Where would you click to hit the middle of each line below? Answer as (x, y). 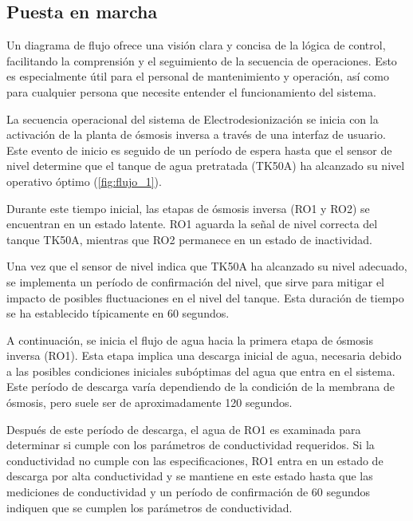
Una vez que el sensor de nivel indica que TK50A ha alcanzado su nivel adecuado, (207, 266)
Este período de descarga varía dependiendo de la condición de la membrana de (201, 387)
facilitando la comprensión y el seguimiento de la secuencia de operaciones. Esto (202, 60)
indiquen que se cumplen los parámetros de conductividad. (149, 507)
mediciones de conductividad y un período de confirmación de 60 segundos (189, 492)
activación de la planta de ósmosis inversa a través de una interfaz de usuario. (196, 134)
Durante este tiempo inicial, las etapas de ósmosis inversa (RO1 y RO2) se (188, 208)
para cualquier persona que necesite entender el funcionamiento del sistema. (192, 91)
